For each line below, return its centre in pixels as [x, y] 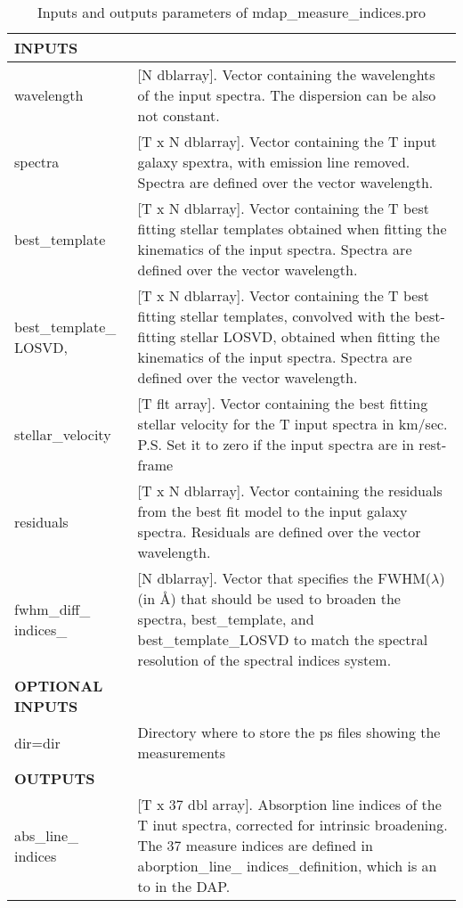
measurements [182, 753]
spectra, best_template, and [226, 619]
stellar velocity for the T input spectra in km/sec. [292, 424]
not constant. [179, 115]
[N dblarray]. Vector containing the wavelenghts [286, 74]
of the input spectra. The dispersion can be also [287, 95]
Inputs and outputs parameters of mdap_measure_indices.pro [231, 12]
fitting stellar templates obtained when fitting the [292, 229]
